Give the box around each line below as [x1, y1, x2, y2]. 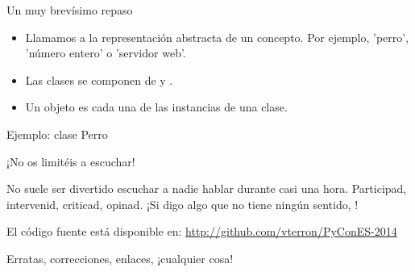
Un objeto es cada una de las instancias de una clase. [25, 98, 288, 115]
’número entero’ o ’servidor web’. [25, 44, 186, 61]
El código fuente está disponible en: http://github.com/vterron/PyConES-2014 [6, 223, 397, 240]
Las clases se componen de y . [25, 71, 173, 88]
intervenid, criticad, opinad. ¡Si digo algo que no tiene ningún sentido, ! [6, 195, 359, 212]
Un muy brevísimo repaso [6, 2, 133, 18]
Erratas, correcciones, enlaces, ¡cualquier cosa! [6, 249, 234, 266]
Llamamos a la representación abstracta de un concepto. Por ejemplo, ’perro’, [25, 28, 409, 45]
